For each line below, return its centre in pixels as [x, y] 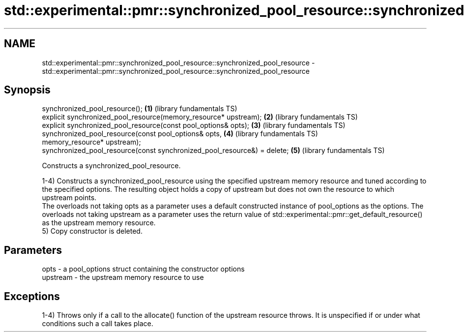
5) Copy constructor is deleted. [92, 231]
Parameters [33, 250]
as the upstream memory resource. [99, 223]
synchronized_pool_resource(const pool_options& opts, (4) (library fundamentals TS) [180, 134]
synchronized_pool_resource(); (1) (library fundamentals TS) [140, 109]
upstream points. [69, 198]
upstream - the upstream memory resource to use [123, 277]
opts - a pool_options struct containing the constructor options [143, 269]
